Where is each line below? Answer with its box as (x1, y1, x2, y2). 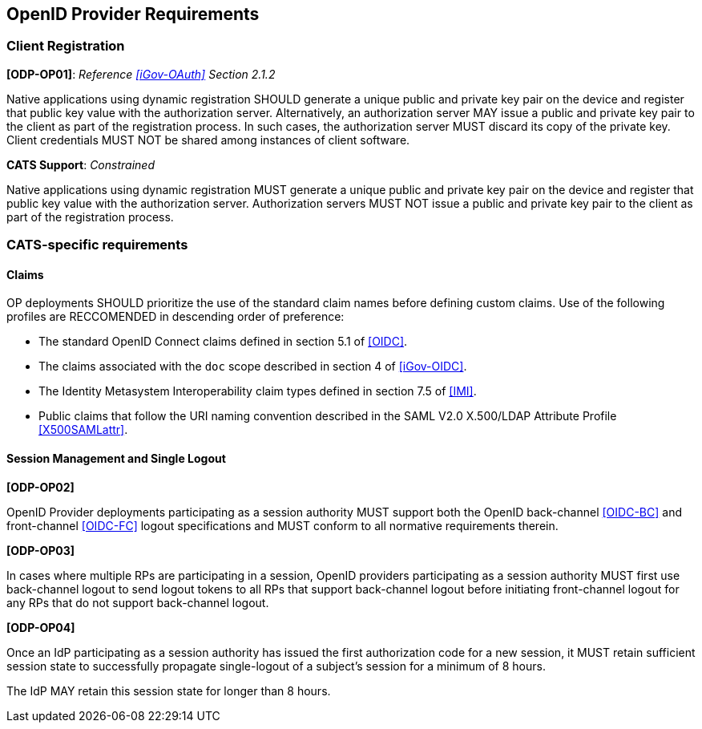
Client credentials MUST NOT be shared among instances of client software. (6, 132, 410, 147)
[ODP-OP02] (6, 480, 75, 494)
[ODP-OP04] (6, 620, 75, 634)
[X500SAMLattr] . (38, 423, 128, 437)
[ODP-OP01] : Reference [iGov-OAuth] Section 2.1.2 (6, 67, 276, 81)
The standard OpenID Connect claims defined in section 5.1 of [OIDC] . (38, 334, 408, 349)
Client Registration (6, 38, 125, 55)
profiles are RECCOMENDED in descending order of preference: (6, 310, 345, 324)
